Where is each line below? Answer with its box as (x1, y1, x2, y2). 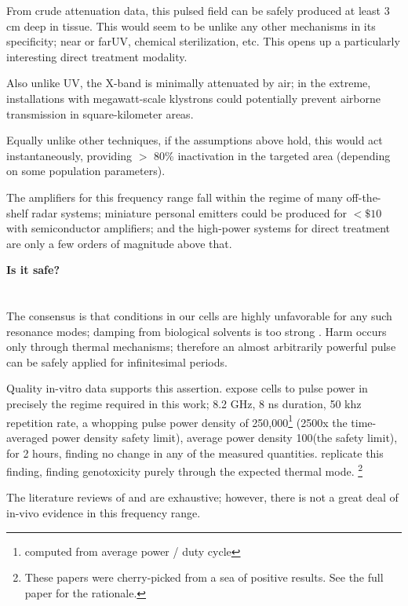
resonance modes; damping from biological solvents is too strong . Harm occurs (6, 323, 387, 339)
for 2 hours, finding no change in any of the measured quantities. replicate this (6, 444, 384, 461)
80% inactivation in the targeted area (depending (154, 147, 391, 163)
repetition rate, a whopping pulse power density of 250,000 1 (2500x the (6, 411, 348, 430)
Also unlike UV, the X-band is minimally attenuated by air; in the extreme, (6, 75, 371, 91)
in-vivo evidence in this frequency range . (6, 504, 201, 520)
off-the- (346, 188, 381, 205)
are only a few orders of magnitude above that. (6, 235, 232, 251)
